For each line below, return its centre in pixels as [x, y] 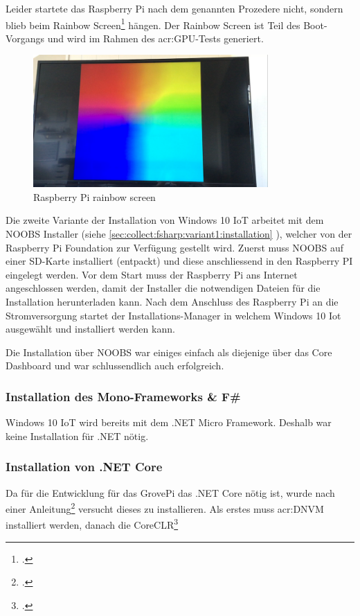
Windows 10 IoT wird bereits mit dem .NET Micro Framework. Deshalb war [169, 422]
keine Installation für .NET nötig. [77, 435]
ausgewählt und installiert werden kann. [90, 329]
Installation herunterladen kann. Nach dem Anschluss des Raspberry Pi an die [172, 301]
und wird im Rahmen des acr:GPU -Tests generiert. [155, 38]
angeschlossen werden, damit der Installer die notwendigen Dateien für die [163, 288]
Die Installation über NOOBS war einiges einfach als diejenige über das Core [169, 352]
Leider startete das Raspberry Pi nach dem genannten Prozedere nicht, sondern [174, 8]
